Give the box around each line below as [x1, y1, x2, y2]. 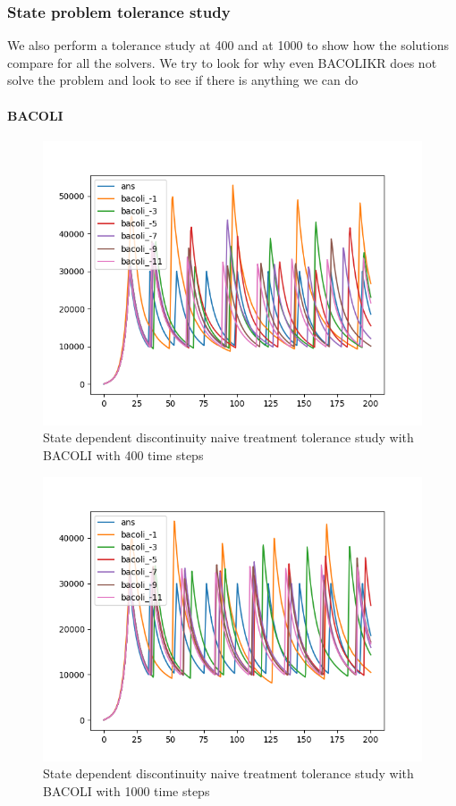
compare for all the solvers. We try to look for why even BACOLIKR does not [7, 53, 437, 71]
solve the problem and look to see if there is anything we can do [7, 71, 359, 89]
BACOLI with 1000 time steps [43, 781, 210, 800]
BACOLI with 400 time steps [43, 445, 204, 464]
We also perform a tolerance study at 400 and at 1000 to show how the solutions [7, 36, 449, 55]
